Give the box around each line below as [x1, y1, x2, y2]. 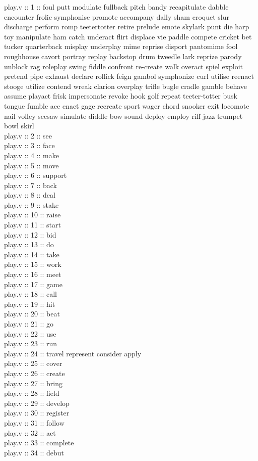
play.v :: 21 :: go [4, 318, 54, 329]
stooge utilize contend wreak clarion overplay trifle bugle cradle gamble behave [4, 80, 247, 91]
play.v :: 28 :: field [4, 388, 59, 398]
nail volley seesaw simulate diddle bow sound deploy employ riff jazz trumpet [4, 110, 243, 121]
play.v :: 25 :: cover [4, 358, 62, 368]
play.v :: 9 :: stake [4, 199, 59, 210]
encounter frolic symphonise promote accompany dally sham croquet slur [4, 11, 229, 22]
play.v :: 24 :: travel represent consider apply [4, 348, 142, 358]
